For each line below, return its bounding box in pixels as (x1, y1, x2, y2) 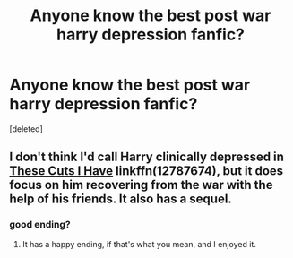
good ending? (9, 219, 71, 231)
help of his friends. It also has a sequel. (9, 192, 233, 207)
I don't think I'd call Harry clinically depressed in (9, 150, 285, 165)
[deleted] (9, 123, 43, 134)
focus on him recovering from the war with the (9, 177, 273, 193)
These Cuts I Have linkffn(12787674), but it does (9, 163, 284, 179)
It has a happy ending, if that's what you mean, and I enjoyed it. (22, 238, 257, 249)
